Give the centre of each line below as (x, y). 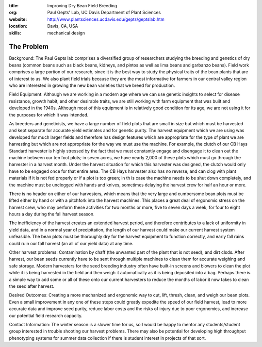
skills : (15, 33)
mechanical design (66, 33)
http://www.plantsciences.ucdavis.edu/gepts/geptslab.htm (106, 19)
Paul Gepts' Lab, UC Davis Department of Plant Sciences (104, 13)
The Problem (29, 47)
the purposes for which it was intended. (49, 115)
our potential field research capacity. (46, 315)
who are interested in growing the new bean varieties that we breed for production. (92, 85)
